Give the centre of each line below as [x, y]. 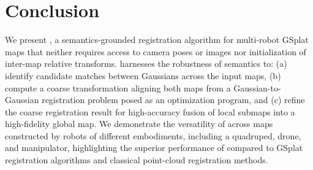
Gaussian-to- [257, 87]
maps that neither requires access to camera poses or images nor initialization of [156, 51]
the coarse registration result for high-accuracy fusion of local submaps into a [150, 111]
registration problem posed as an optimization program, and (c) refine [173, 100]
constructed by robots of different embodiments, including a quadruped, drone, [153, 135]
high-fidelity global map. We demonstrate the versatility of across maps [139, 124]
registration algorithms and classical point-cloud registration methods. [137, 160]
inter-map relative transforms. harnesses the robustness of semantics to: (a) [146, 64]
